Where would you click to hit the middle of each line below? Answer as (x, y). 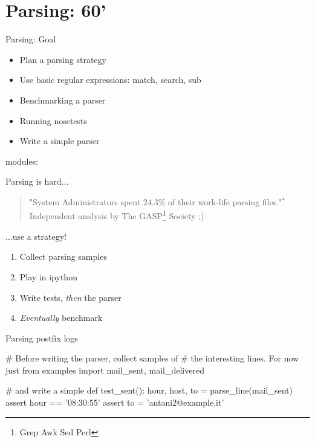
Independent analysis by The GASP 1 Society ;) (117, 215)
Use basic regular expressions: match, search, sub (110, 80)
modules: (22, 161)
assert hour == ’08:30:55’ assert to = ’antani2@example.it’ (115, 402)
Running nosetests (54, 120)
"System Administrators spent (85, 201)
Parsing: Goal (31, 39)
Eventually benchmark (61, 318)
